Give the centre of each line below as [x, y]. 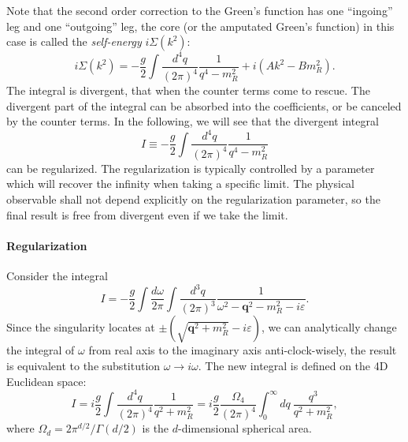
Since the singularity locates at [81, 327]
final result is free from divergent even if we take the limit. [147, 214]
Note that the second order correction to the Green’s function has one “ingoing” [200, 10]
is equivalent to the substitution [83, 366]
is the [156, 428]
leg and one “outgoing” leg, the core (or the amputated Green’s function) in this [200, 26]
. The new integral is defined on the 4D [293, 366]
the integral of [41, 350]
